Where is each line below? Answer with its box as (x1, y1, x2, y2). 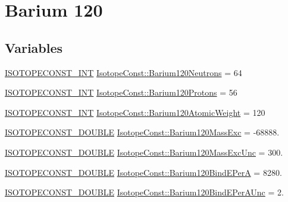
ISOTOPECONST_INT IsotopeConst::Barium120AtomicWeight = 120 (5, 106, 265, 118)
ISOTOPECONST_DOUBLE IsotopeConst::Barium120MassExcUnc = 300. (5, 146, 283, 158)
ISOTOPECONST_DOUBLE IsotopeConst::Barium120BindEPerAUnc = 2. (5, 186, 284, 198)
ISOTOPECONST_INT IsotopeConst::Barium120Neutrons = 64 (5, 66, 242, 78)
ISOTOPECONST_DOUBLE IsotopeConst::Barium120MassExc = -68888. (5, 126, 280, 138)
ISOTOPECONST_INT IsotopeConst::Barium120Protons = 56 (5, 86, 237, 99)
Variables (5, 38, 63, 56)
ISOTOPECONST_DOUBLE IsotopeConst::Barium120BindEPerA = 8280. (5, 166, 282, 178)
